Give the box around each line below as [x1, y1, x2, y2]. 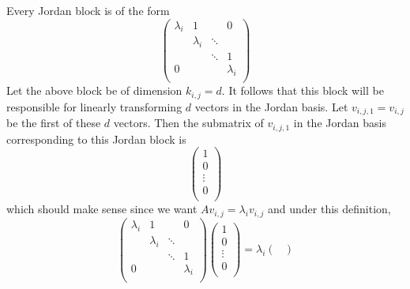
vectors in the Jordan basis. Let [194, 98, 348, 114]
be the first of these [6, 114, 101, 131]
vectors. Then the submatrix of [113, 114, 264, 131]
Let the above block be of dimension [6, 82, 182, 99]
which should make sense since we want [6, 201, 197, 217]
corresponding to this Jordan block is [6, 130, 186, 147]
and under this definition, [268, 201, 391, 217]
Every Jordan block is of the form [6, 2, 170, 18]
